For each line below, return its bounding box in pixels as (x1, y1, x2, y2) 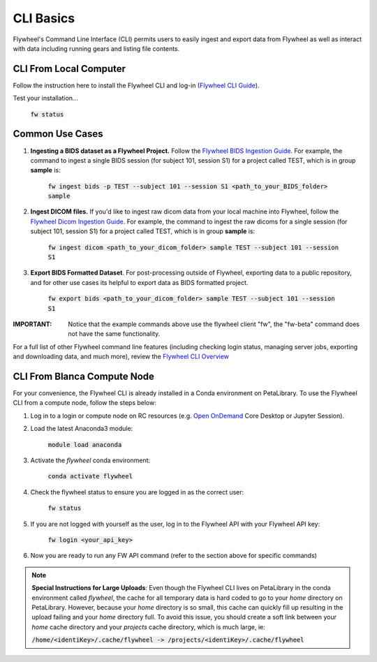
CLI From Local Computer (13, 63, 126, 75)
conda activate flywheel (47, 472, 133, 480)
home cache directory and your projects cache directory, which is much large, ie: (31, 622, 265, 631)
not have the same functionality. (68, 330, 161, 338)
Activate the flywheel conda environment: (30, 456, 151, 464)
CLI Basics (13, 10, 75, 26)
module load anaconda (47, 441, 122, 448)
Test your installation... (13, 94, 78, 103)
